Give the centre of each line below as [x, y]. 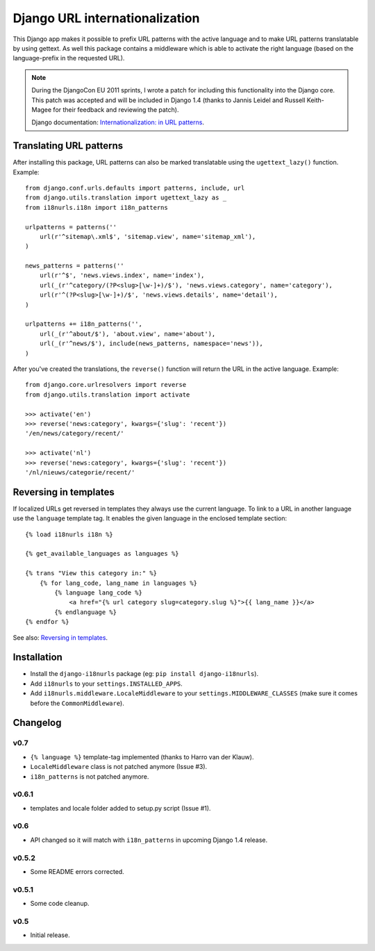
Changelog [37, 723]
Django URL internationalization [106, 18]
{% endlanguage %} [86, 612]
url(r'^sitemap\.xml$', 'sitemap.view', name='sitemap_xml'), [148, 237]
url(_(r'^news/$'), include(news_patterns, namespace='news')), [151, 344]
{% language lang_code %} [98, 593]
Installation [37, 658]
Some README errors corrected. [77, 871]
